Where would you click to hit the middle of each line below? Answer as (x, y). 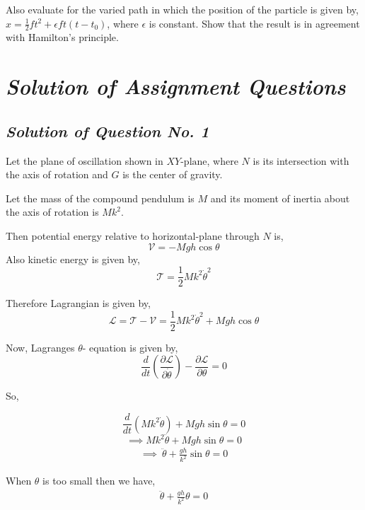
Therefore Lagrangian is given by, (78, 303)
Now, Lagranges (40, 347)
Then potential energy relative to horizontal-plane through (133, 235)
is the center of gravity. (173, 174)
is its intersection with (301, 160)
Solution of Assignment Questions (176, 86)
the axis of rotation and (57, 174)
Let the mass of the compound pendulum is (100, 198)
